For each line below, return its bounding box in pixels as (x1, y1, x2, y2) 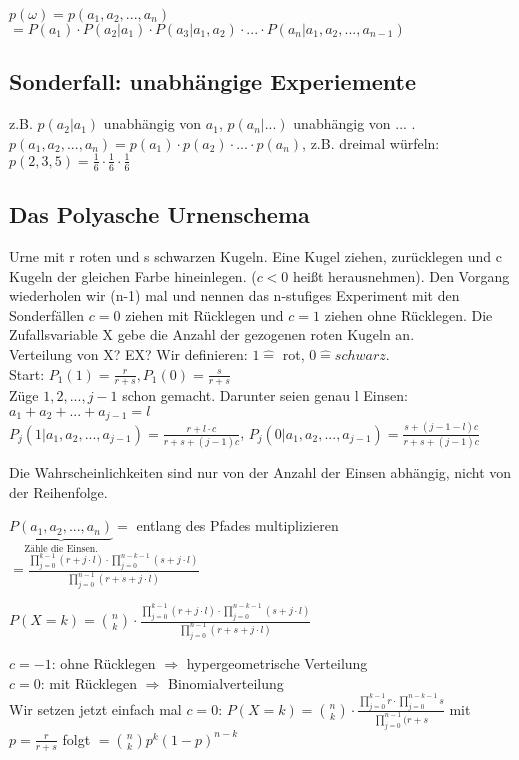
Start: (9, 363, 45, 384)
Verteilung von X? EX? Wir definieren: (9, 343, 248, 364)
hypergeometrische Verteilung (186, 652, 368, 673)
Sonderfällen (9, 304, 85, 325)
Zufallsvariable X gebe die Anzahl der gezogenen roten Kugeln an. (9, 324, 415, 345)
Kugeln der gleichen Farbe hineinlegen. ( (9, 265, 257, 286)
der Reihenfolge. (9, 481, 108, 502)
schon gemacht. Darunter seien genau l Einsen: (122, 385, 408, 406)
